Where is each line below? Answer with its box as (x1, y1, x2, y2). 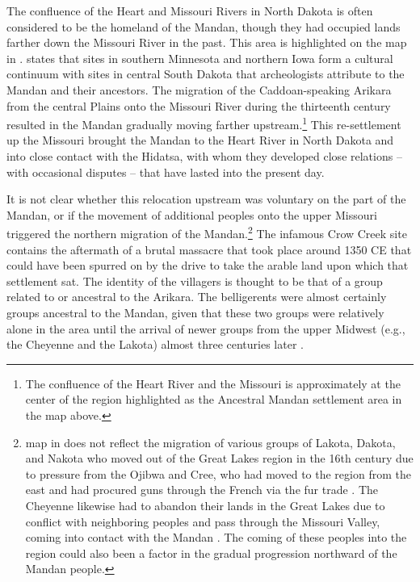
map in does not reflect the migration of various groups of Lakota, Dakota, (25, 433, 396, 450)
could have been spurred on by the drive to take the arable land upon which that (6, 257, 409, 274)
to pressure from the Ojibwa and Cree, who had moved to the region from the (25, 465, 411, 482)
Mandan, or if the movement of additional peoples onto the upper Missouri (6, 206, 377, 223)
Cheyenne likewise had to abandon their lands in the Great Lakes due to (25, 496, 385, 513)
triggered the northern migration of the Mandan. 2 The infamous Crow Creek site (6, 223, 407, 242)
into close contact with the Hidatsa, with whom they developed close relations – (6, 148, 402, 164)
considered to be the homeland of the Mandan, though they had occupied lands (6, 18, 401, 35)
